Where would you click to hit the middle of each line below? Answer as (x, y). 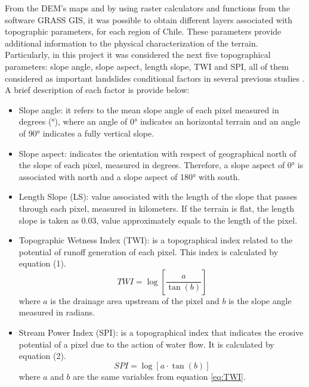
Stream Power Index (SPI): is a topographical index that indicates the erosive (161, 332)
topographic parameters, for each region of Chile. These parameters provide (143, 31)
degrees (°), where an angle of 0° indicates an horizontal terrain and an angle (160, 121)
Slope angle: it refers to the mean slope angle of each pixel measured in (149, 109)
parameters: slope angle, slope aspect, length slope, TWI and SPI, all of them (147, 66)
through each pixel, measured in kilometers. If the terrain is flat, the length (157, 208)
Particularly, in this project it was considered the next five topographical (138, 55)
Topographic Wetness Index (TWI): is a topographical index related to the (156, 240)
